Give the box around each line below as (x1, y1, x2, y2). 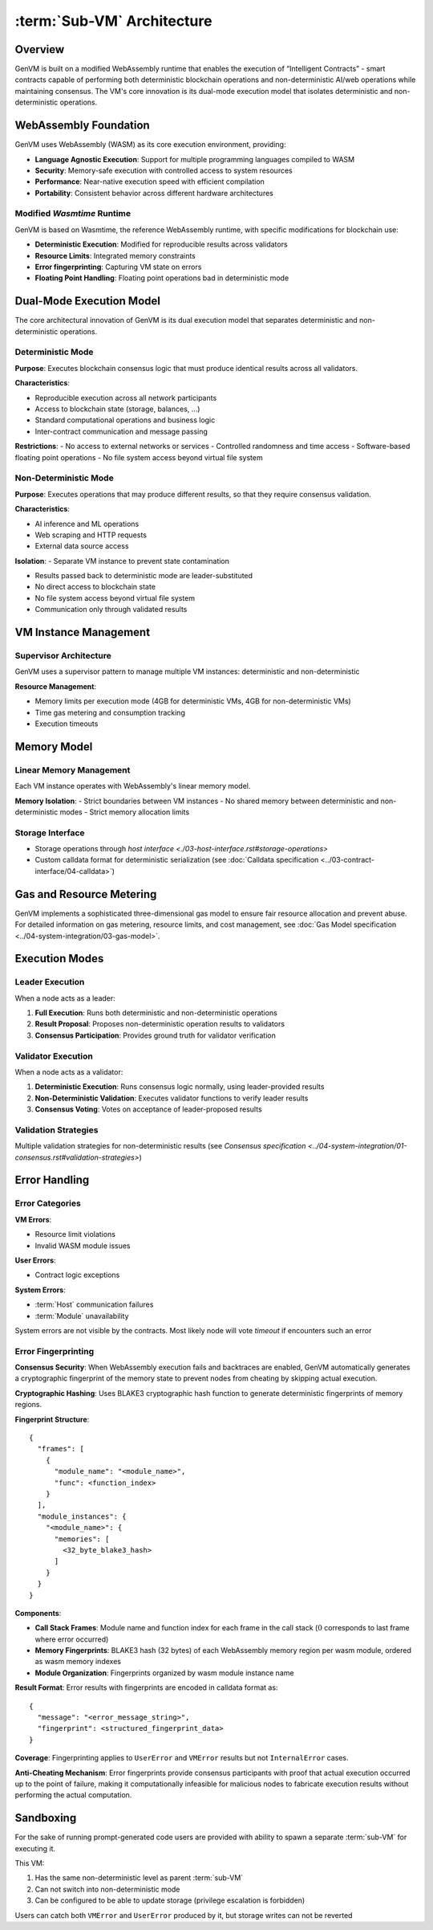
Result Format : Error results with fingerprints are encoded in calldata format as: (14, 1683, 278, 1692)
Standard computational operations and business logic (34, 415, 216, 425)
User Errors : (14, 1255, 56, 1265)
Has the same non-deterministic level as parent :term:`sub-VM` (34, 1873, 244, 1883)
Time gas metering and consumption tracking (34, 708, 186, 717)
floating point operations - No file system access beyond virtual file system (14, 452, 264, 462)
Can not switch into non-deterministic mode (34, 1884, 180, 1894)
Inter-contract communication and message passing (34, 426, 208, 436)
